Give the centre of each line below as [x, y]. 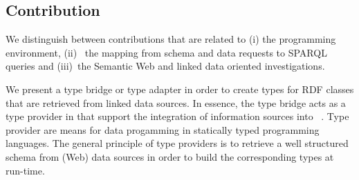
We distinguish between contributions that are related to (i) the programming [171, 39]
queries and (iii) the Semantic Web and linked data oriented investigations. [165, 66]
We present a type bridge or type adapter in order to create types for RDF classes [180, 89]
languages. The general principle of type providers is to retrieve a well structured [177, 143]
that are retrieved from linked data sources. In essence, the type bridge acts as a [176, 102]
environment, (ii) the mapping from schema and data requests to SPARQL [166, 52]
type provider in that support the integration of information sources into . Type [177, 116]
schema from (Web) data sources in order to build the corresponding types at [170, 156]
